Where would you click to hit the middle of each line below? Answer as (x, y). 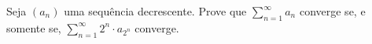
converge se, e (332, 11)
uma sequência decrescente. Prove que (155, 11)
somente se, (34, 27)
